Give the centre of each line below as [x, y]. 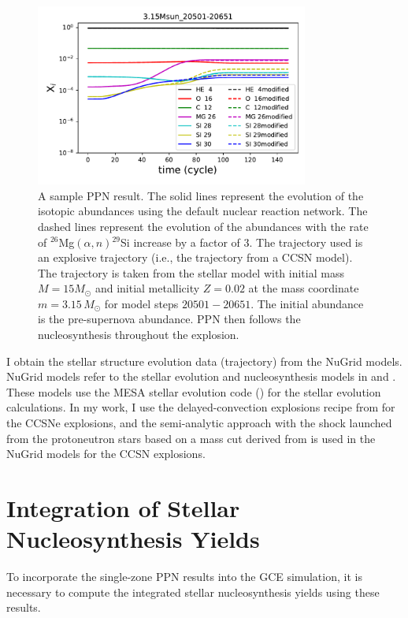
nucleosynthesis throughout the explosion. [139, 335]
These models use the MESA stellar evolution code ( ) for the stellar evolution [194, 391]
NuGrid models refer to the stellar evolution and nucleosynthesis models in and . [201, 376]
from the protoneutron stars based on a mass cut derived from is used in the [191, 438]
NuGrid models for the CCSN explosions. [106, 454]
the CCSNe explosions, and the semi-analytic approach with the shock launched [199, 423]
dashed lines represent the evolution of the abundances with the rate [203, 226]
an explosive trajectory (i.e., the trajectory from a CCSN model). [195, 257]
